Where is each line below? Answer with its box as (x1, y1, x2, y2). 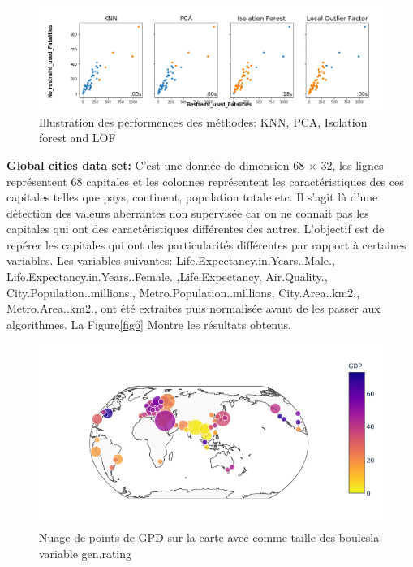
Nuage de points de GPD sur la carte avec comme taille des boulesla (39, 528, 380, 545)
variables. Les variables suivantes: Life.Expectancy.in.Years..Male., (6, 252, 335, 269)
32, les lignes (321, 156, 384, 173)
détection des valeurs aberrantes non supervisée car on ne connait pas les (6, 204, 369, 221)
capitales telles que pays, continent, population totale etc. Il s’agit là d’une (6, 188, 378, 206)
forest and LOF (39, 129, 116, 146)
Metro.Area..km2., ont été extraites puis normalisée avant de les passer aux (6, 300, 381, 317)
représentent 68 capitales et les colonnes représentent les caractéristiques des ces (6, 172, 404, 189)
